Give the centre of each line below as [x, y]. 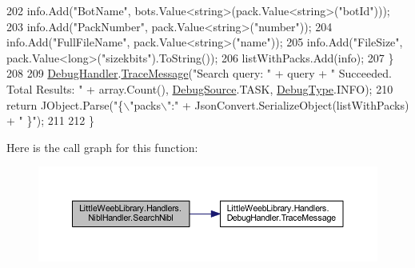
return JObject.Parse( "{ [65, 104]
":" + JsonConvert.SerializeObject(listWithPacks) [288, 104]
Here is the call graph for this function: [102, 147]
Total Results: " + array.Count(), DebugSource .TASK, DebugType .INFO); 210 [200, 88]
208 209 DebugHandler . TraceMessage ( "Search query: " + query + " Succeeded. [199, 73]
